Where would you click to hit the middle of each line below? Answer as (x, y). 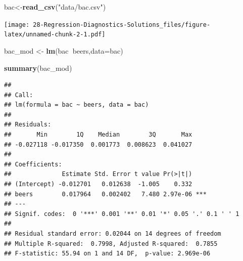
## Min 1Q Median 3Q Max (98, 135)
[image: (17, 25)
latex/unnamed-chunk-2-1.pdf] (55, 35)
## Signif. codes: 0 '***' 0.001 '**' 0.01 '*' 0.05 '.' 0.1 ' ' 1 (122, 214)
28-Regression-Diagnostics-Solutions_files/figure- (122, 25)
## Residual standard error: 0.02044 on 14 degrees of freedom (113, 234)
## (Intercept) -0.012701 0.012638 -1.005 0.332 (98, 184)
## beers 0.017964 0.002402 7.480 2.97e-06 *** (105, 194)
